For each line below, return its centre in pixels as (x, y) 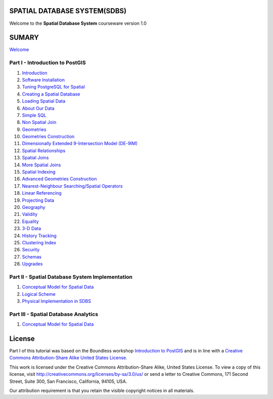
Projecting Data (38, 200)
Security (31, 250)
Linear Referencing (42, 193)
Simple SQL (34, 115)
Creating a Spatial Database (51, 94)
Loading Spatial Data (44, 101)
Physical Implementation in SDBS (56, 301)
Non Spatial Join (39, 122)
